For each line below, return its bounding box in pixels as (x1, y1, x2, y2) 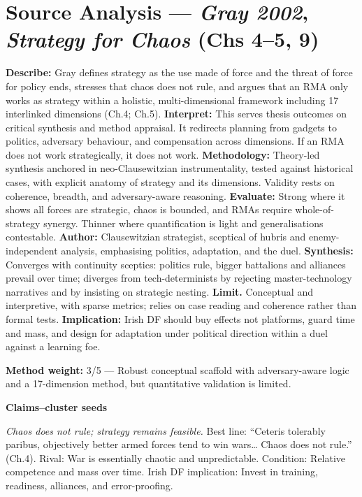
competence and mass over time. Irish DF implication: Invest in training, (6, 464, 318, 479)
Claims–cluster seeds (6, 399, 108, 414)
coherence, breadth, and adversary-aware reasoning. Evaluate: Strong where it (6, 188, 345, 203)
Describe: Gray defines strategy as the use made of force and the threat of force (6, 65, 353, 80)
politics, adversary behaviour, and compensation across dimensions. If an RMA (6, 134, 345, 148)
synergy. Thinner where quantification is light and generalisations (43, 215, 324, 230)
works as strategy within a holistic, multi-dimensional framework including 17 (6, 92, 339, 107)
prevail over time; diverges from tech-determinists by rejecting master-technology (6, 271, 352, 285)
